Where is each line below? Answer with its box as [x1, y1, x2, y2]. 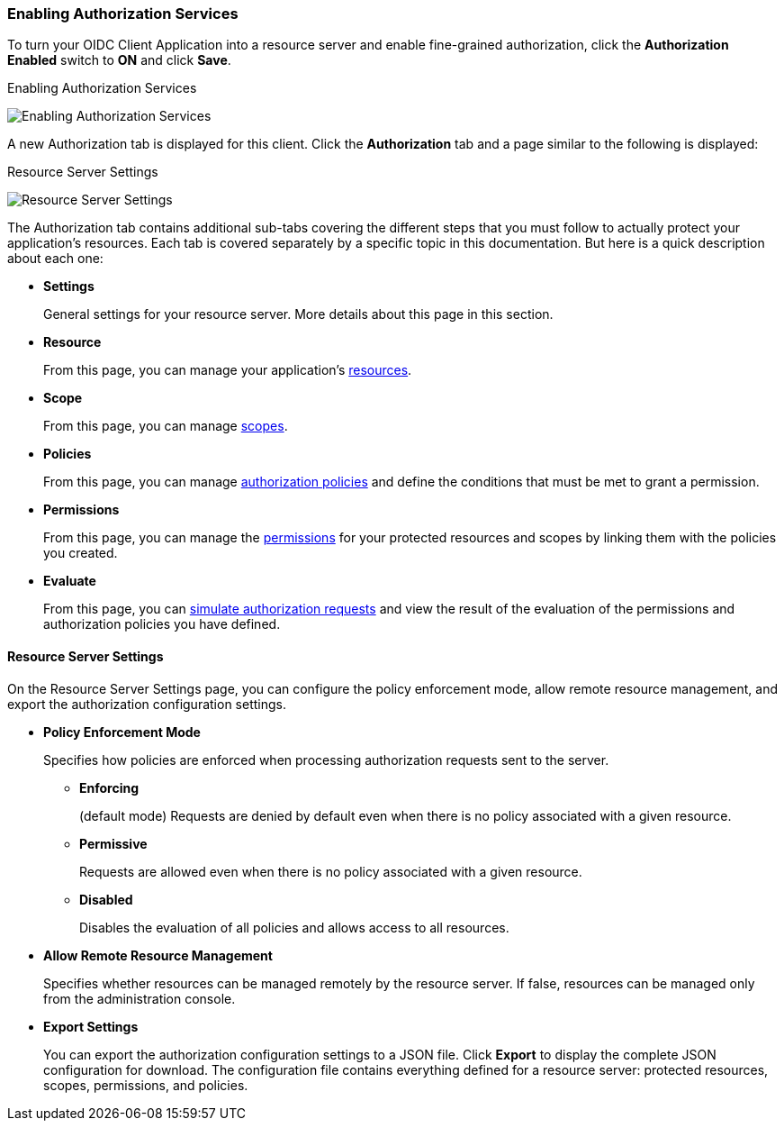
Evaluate [43, 573, 96, 589]
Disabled [79, 891, 133, 907]
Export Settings [43, 1018, 139, 1034]
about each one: [7, 250, 104, 267]
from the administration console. [43, 990, 236, 1006]
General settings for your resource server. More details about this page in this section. [43, 306, 554, 323]
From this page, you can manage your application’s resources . [43, 362, 412, 378]
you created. [43, 545, 118, 561]
